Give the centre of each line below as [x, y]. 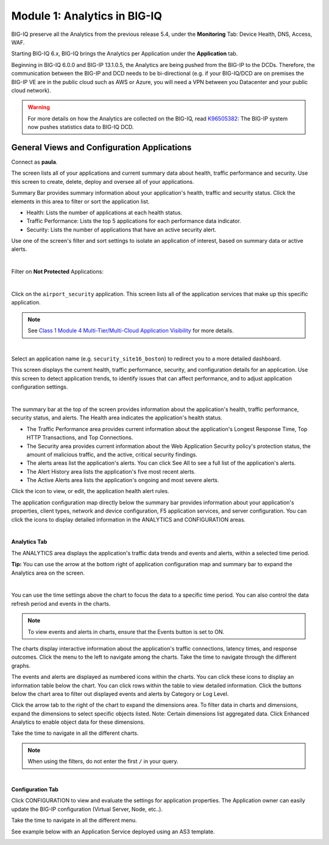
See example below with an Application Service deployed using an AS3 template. [113, 832]
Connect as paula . [34, 162]
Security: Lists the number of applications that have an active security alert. [121, 230]
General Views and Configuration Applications [101, 147]
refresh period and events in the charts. [61, 603]
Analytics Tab [29, 542]
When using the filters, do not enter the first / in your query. [103, 762]
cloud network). [31, 90]
